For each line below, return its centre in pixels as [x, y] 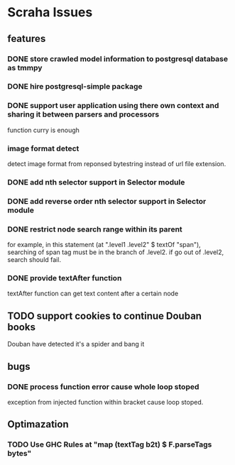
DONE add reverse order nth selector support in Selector [107, 201]
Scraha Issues [50, 12]
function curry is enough [44, 130]
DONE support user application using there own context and [113, 106]
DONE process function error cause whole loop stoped [103, 386]
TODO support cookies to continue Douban [105, 316]
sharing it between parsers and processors [83, 114]
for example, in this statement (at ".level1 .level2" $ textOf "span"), [104, 245]
